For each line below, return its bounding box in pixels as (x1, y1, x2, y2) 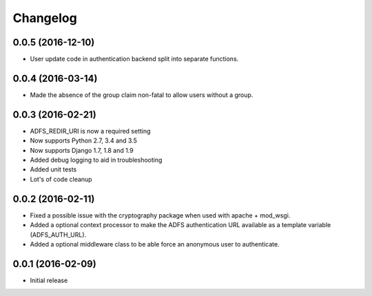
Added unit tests (30, 165, 77, 173)
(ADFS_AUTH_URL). (30, 231, 87, 239)
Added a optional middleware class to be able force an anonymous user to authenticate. (30, 240, 280, 248)
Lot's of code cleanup (30, 175, 92, 183)
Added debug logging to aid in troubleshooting (30, 156, 163, 165)
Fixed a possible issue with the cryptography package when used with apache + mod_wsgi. (30, 211, 291, 220)
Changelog (12, 10, 77, 25)
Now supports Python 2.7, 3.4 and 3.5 (30, 136, 138, 145)
